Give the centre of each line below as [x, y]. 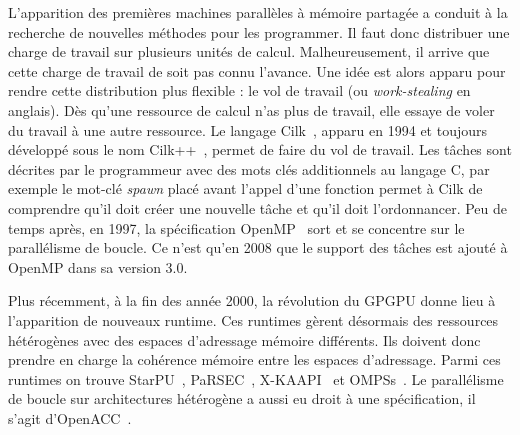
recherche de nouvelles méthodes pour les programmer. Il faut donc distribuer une [259, 31]
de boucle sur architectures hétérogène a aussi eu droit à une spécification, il [242, 398]
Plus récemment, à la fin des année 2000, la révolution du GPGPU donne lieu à [252, 300]
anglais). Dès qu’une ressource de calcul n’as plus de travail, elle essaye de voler [251, 109]
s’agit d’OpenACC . [70, 417]
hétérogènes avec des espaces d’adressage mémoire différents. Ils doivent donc [244, 339]
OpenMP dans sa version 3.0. [98, 266]
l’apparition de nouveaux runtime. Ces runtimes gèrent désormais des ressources [253, 319]
